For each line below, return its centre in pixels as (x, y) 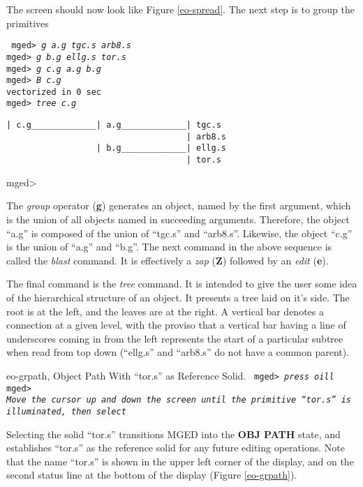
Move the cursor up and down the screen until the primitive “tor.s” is (179, 400)
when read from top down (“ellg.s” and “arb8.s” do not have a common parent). (178, 352)
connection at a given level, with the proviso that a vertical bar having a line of (176, 325)
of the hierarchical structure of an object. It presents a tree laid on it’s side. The (178, 297)
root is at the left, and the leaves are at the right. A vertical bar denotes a (165, 311)
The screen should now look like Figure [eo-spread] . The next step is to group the (180, 9)
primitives (28, 23)
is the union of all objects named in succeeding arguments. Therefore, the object (178, 219)
